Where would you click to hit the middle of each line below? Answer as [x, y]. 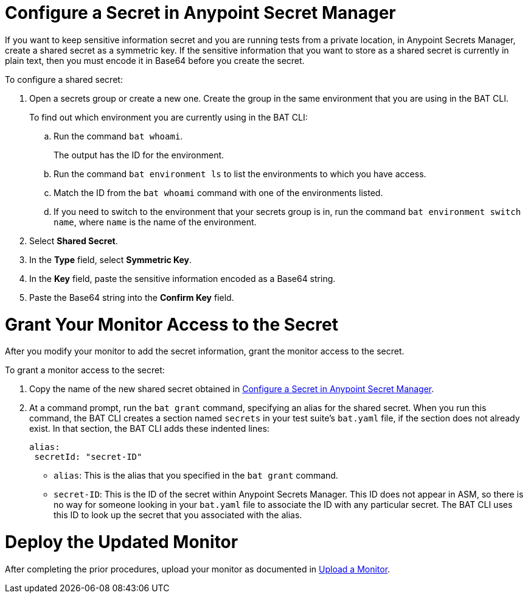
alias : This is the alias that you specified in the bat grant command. [196, 476]
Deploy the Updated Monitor [122, 542]
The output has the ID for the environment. [139, 155]
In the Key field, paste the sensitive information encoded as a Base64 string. [182, 278]
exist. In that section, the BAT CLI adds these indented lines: [149, 429]
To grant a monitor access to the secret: [85, 370]
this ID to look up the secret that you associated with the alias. [178, 515]
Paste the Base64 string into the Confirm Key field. [132, 297]
